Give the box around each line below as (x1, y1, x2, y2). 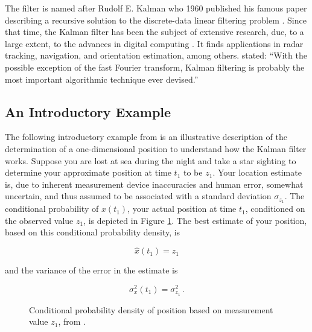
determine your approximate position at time (5, 166, 171, 179)
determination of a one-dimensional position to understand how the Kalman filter (5, 142, 307, 155)
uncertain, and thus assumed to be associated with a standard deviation (5, 190, 272, 202)
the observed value (5, 214, 74, 226)
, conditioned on (245, 202, 305, 215)
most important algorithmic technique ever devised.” (5, 72, 199, 85)
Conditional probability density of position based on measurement (29, 303, 273, 316)
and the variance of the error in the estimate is (5, 264, 178, 276)
